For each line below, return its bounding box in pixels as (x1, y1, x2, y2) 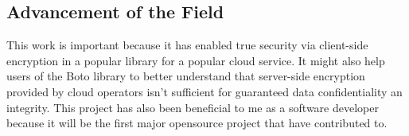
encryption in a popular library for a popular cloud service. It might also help (6, 52, 385, 68)
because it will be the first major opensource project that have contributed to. (6, 115, 388, 131)
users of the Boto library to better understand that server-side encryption (6, 68, 365, 84)
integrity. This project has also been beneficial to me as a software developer (6, 99, 379, 115)
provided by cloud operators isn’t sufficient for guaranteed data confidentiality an (6, 83, 403, 99)
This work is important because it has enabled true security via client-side (6, 37, 368, 53)
